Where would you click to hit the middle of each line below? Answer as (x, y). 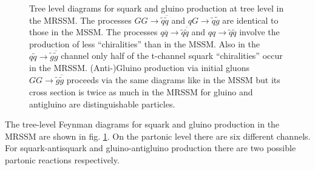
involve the (259, 32)
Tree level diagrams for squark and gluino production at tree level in (157, 8)
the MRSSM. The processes (80, 20)
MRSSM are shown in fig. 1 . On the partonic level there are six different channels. (158, 136)
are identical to (250, 20)
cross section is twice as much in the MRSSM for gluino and (141, 92)
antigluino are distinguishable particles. (102, 104)
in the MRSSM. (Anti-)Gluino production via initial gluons (139, 68)
